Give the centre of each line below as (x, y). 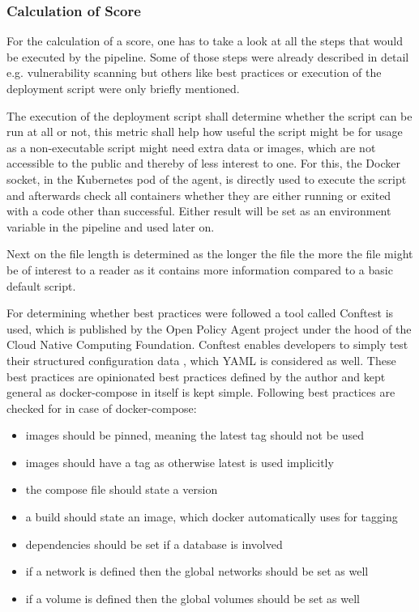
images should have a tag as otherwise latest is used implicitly (180, 462)
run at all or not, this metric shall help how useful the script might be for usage (205, 132)
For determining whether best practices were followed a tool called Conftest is (200, 313)
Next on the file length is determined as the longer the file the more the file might (210, 254)
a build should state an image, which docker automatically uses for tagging (212, 517)
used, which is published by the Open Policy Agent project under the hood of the (209, 328)
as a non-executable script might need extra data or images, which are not (191, 147)
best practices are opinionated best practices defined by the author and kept (196, 376)
